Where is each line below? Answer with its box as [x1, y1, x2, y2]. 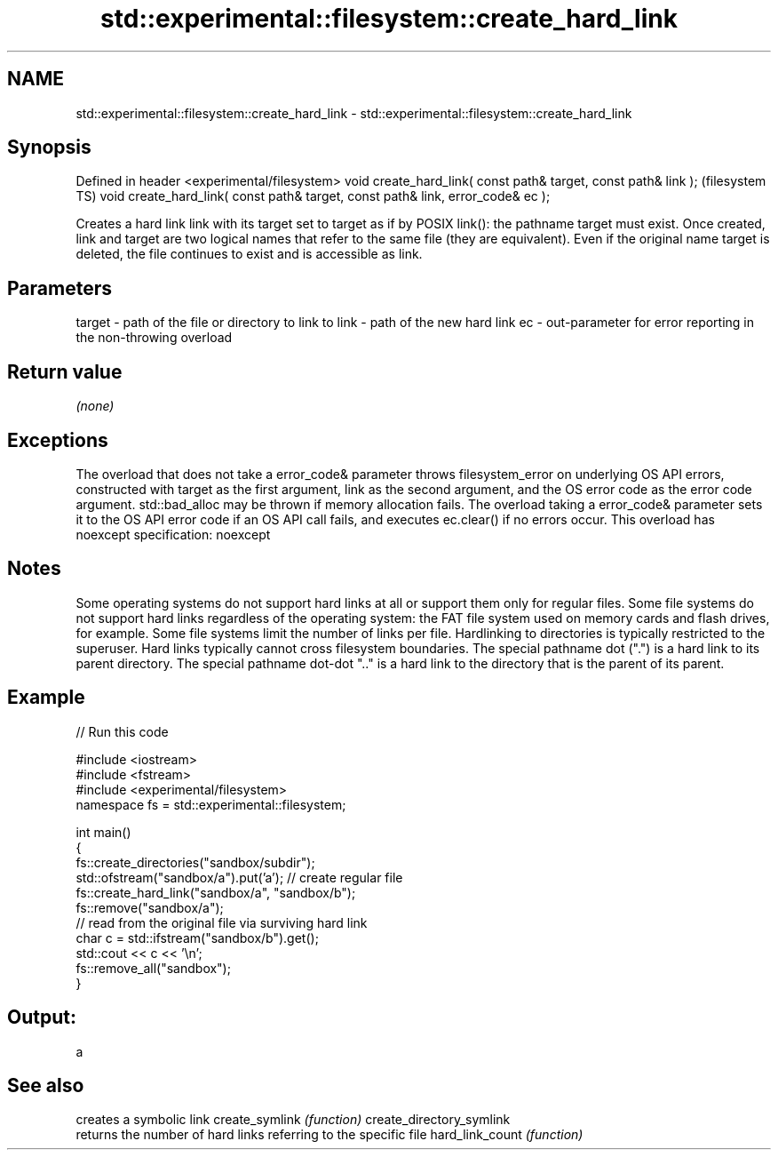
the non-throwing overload [75, 330, 233, 346]
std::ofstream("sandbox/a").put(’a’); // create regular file [75, 869, 403, 885]
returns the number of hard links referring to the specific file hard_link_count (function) [75, 1127, 583, 1143]
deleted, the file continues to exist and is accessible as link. [75, 246, 423, 262]
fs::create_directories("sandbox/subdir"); [75, 854, 315, 870]
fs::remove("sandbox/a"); [75, 899, 224, 915]
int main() [75, 824, 131, 840]
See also [7, 1073, 84, 1097]
